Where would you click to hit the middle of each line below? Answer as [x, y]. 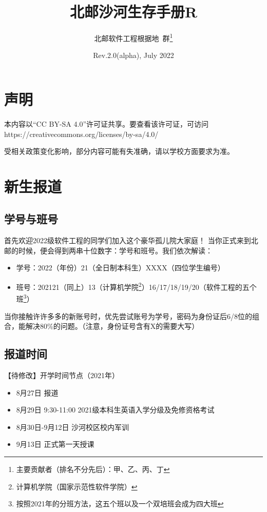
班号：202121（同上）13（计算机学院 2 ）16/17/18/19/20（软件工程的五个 [136, 286]
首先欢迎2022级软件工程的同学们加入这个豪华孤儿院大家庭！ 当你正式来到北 [131, 240]
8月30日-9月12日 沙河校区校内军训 [73, 427]
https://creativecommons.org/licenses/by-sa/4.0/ [81, 134]
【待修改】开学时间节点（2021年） [62, 375]
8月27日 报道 [37, 392]
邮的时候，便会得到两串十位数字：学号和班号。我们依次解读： [108, 250]
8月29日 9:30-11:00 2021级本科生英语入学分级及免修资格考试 [115, 410]
